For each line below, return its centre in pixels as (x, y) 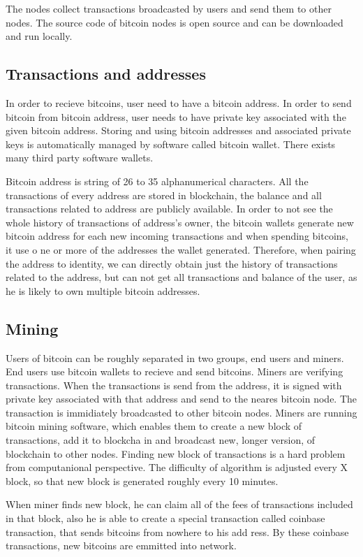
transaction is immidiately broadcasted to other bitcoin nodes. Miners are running (181, 412)
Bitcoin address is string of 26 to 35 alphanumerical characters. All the (157, 181)
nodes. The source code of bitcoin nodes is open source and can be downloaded (175, 22)
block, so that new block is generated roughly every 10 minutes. (142, 480)
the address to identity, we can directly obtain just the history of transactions (172, 263)
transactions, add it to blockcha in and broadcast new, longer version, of (161, 440)
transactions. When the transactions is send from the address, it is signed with (174, 385)
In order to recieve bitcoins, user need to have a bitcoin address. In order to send (179, 102)
